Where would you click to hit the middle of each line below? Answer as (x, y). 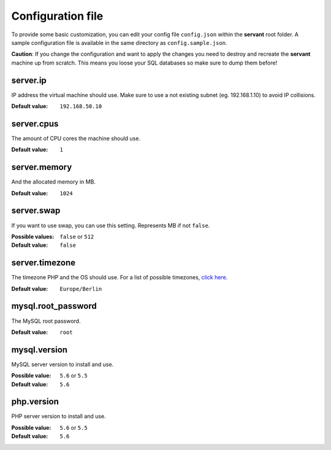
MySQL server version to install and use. (63, 364)
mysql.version (39, 350)
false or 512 (77, 236)
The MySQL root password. (46, 321)
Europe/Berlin (81, 289)
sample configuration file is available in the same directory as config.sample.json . (119, 42)
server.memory (42, 167)
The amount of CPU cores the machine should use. (76, 138)
